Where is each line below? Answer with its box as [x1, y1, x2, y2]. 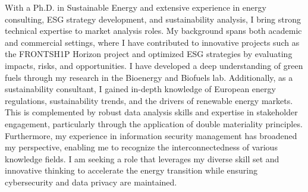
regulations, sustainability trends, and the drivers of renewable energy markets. [5, 94, 293, 106]
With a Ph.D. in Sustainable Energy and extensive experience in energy [5, 1, 266, 13]
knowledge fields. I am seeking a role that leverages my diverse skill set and [5, 152, 279, 165]
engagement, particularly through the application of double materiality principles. [5, 117, 303, 130]
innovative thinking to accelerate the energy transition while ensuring [5, 164, 257, 177]
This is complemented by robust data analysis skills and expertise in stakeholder [5, 106, 298, 118]
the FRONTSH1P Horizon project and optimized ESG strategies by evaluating [5, 48, 293, 60]
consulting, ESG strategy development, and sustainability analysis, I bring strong [5, 12, 301, 25]
